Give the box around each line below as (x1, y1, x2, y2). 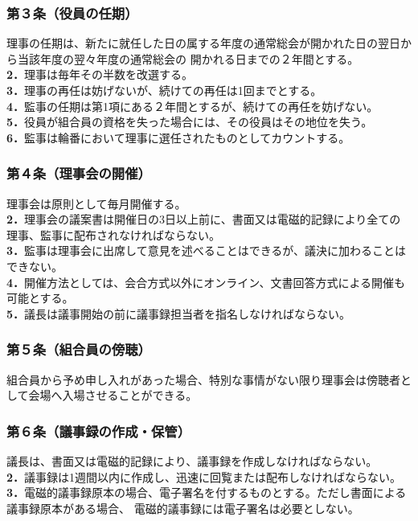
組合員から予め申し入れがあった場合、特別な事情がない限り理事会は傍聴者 (6, 371, 400, 388)
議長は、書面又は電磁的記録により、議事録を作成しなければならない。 (6, 452, 378, 469)
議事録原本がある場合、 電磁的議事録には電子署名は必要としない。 (6, 499, 359, 516)
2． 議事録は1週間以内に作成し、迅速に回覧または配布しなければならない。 (6, 468, 402, 485)
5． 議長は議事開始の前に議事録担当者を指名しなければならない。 (6, 305, 351, 322)
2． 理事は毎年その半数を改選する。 (6, 66, 194, 83)
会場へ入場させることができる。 (28, 387, 198, 404)
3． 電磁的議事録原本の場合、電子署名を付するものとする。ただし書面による (6, 484, 407, 501)
